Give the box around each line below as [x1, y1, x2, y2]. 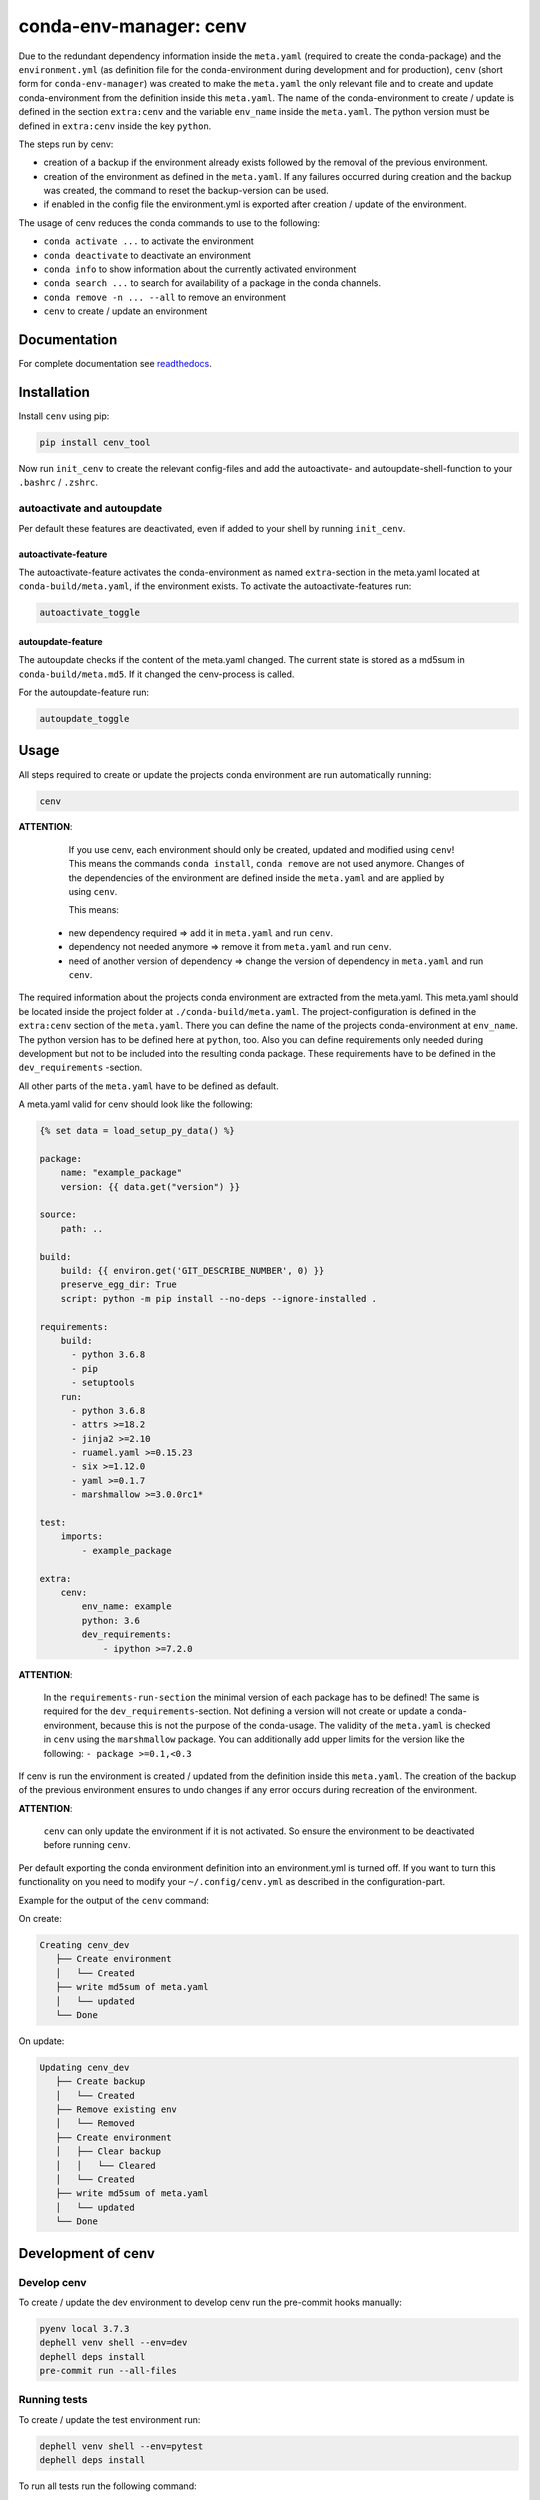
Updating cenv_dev [39, 2061, 130, 2073]
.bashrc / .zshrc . [18, 476, 99, 489]
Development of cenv [18, 2245, 155, 2262]
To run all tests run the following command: [18, 2480, 197, 2492]
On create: [18, 1913, 62, 1925]
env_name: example [81, 1601, 172, 1612]
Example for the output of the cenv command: [18, 1894, 209, 1906]
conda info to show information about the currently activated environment [43, 263, 357, 275]
